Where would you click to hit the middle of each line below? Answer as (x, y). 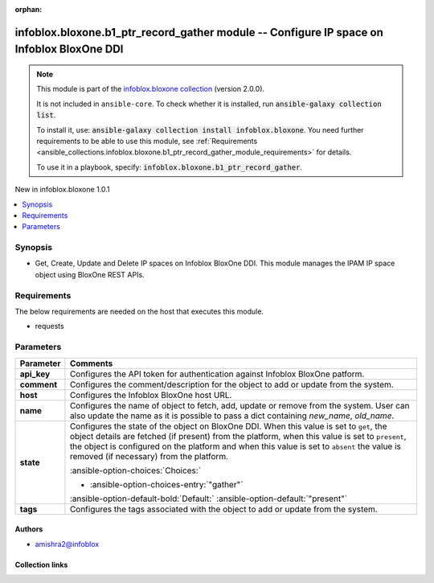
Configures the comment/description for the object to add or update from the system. (231, 384)
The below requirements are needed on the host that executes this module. (139, 311)
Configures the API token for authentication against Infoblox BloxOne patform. (217, 374)
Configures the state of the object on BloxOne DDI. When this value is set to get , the (228, 426)
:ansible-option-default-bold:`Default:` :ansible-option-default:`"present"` (209, 499)
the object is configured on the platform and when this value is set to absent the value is (235, 446)
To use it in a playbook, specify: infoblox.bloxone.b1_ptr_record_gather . (170, 167)
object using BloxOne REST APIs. (90, 274)
